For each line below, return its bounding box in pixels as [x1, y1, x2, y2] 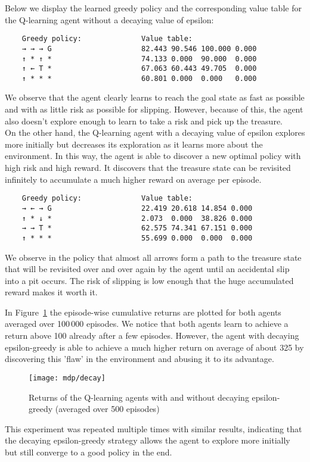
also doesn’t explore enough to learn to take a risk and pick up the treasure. [5, 114, 283, 127]
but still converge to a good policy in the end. [5, 445, 172, 458]
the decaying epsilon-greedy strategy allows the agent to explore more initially [5, 434, 290, 447]
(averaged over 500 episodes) [55, 402, 160, 415]
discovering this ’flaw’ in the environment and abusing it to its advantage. [5, 352, 274, 365]
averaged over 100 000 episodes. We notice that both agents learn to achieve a [5, 317, 289, 330]
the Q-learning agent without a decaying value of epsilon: [5, 13, 214, 26]
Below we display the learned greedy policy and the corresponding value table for [5, 2, 302, 14]
